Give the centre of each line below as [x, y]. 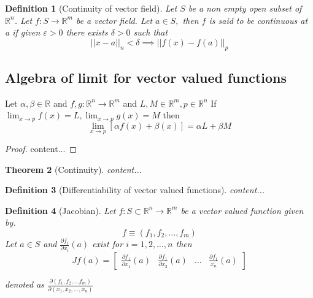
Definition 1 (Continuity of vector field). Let [91, 8]
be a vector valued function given [242, 210]
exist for [108, 244]
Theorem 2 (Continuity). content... [74, 169]
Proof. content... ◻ [41, 149]
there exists [87, 32]
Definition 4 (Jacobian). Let [60, 210]
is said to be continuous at [258, 20]
